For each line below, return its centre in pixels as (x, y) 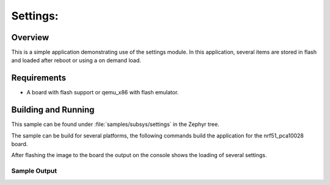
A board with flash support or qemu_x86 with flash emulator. (103, 92)
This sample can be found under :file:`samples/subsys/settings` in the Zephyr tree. (115, 124)
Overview (30, 37)
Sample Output (34, 171)
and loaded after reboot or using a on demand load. (76, 60)
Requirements (39, 78)
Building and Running (53, 110)
